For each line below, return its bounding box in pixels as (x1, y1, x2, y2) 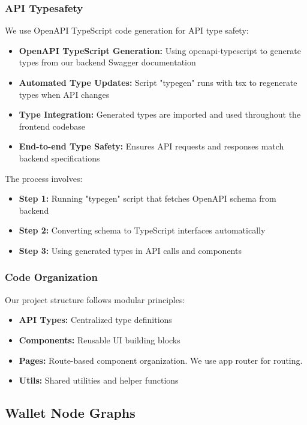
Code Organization (5, 270, 98, 285)
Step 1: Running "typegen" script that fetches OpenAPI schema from (19, 192, 276, 205)
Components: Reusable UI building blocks (19, 333, 180, 346)
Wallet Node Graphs (5, 403, 136, 422)
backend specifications (19, 151, 100, 164)
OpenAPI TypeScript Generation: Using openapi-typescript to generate (19, 44, 301, 56)
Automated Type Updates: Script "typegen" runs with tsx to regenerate (19, 76, 297, 88)
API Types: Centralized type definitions (19, 313, 172, 326)
